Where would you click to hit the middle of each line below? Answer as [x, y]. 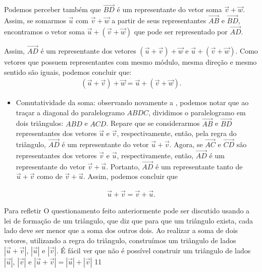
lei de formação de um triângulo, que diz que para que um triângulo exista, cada [128, 220]
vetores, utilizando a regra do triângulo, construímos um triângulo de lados [120, 240]
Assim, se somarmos [35, 20]
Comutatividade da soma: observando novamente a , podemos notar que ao [132, 102]
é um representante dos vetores [88, 51]
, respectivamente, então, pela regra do [177, 133]
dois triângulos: [40, 123]
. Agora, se [186, 144]
